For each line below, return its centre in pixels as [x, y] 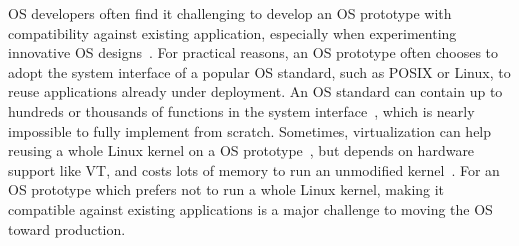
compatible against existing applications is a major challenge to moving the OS [250, 208]
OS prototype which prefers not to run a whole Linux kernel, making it [226, 189]
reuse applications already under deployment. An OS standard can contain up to [255, 91]
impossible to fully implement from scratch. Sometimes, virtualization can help [250, 130]
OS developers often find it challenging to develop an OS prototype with [230, 13]
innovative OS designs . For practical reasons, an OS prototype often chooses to [253, 52]
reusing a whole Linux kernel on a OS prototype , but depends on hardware [241, 150]
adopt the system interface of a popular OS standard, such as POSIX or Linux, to [259, 71]
